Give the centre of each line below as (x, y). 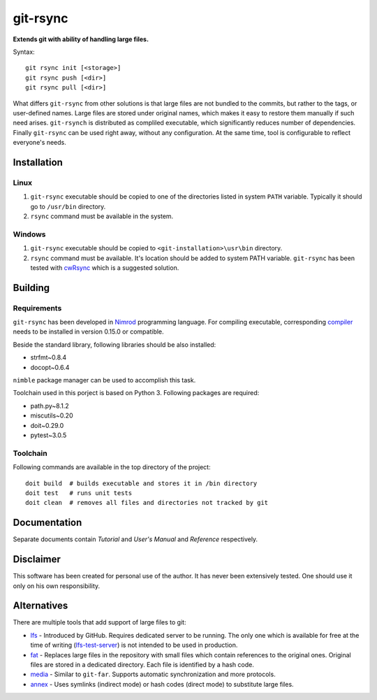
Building (31, 288)
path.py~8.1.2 (50, 406)
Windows (29, 234)
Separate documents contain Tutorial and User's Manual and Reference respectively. (135, 539)
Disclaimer (37, 559)
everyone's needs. (39, 143)
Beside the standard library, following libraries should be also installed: (114, 344)
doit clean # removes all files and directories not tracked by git (147, 503)
